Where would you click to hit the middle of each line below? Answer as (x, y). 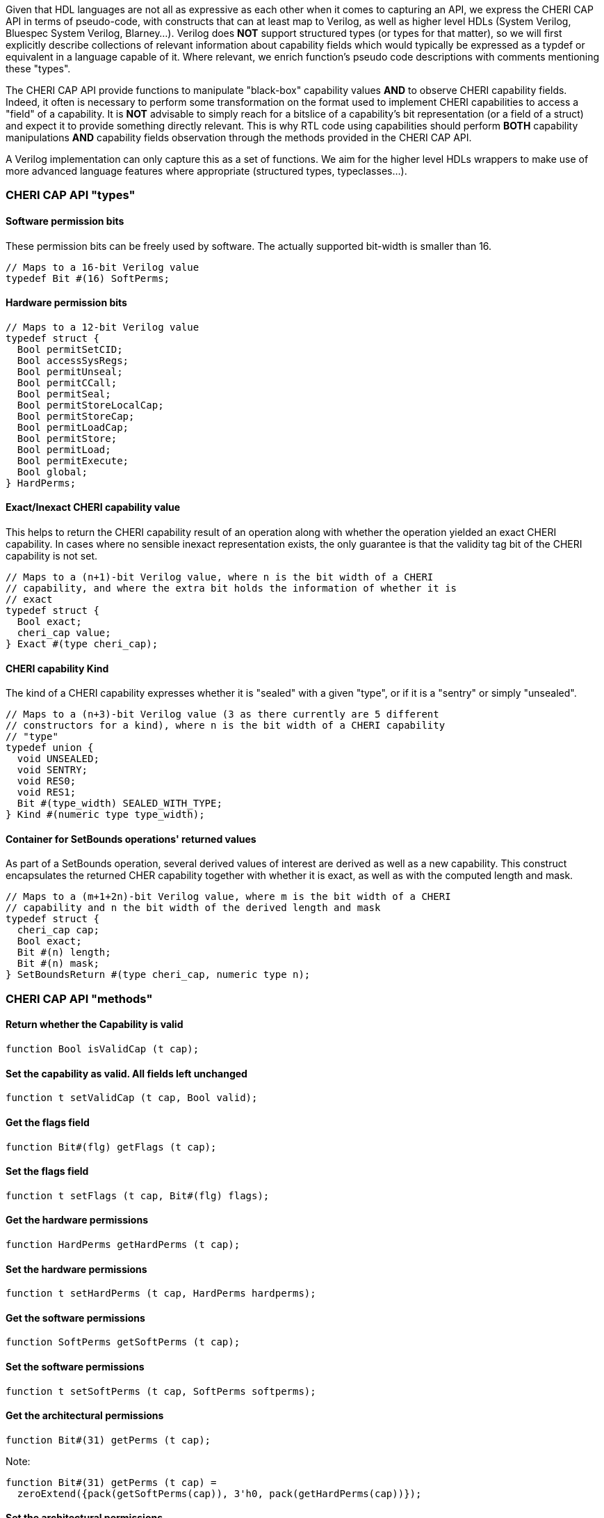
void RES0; (47, 781)
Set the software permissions (75, 1366)
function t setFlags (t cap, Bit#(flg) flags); (138, 1195)
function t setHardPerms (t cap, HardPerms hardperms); (161, 1294)
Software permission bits (65, 221)
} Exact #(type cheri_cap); (82, 644)
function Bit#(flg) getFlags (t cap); (111, 1147)
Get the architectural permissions (85, 1416)
